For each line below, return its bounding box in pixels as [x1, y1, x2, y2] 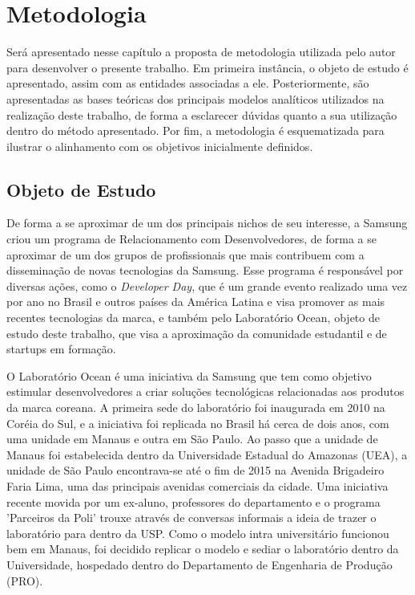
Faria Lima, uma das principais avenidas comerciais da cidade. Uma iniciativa [6, 477, 389, 494]
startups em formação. [6, 340, 116, 357]
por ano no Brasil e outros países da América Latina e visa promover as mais [6, 293, 385, 310]
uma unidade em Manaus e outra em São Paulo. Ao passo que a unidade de [6, 430, 378, 447]
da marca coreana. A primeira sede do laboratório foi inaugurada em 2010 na [6, 399, 385, 416]
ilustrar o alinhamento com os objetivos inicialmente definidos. [6, 137, 313, 154]
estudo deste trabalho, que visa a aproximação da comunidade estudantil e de [6, 324, 387, 341]
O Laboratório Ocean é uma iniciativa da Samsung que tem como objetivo [6, 367, 372, 384]
